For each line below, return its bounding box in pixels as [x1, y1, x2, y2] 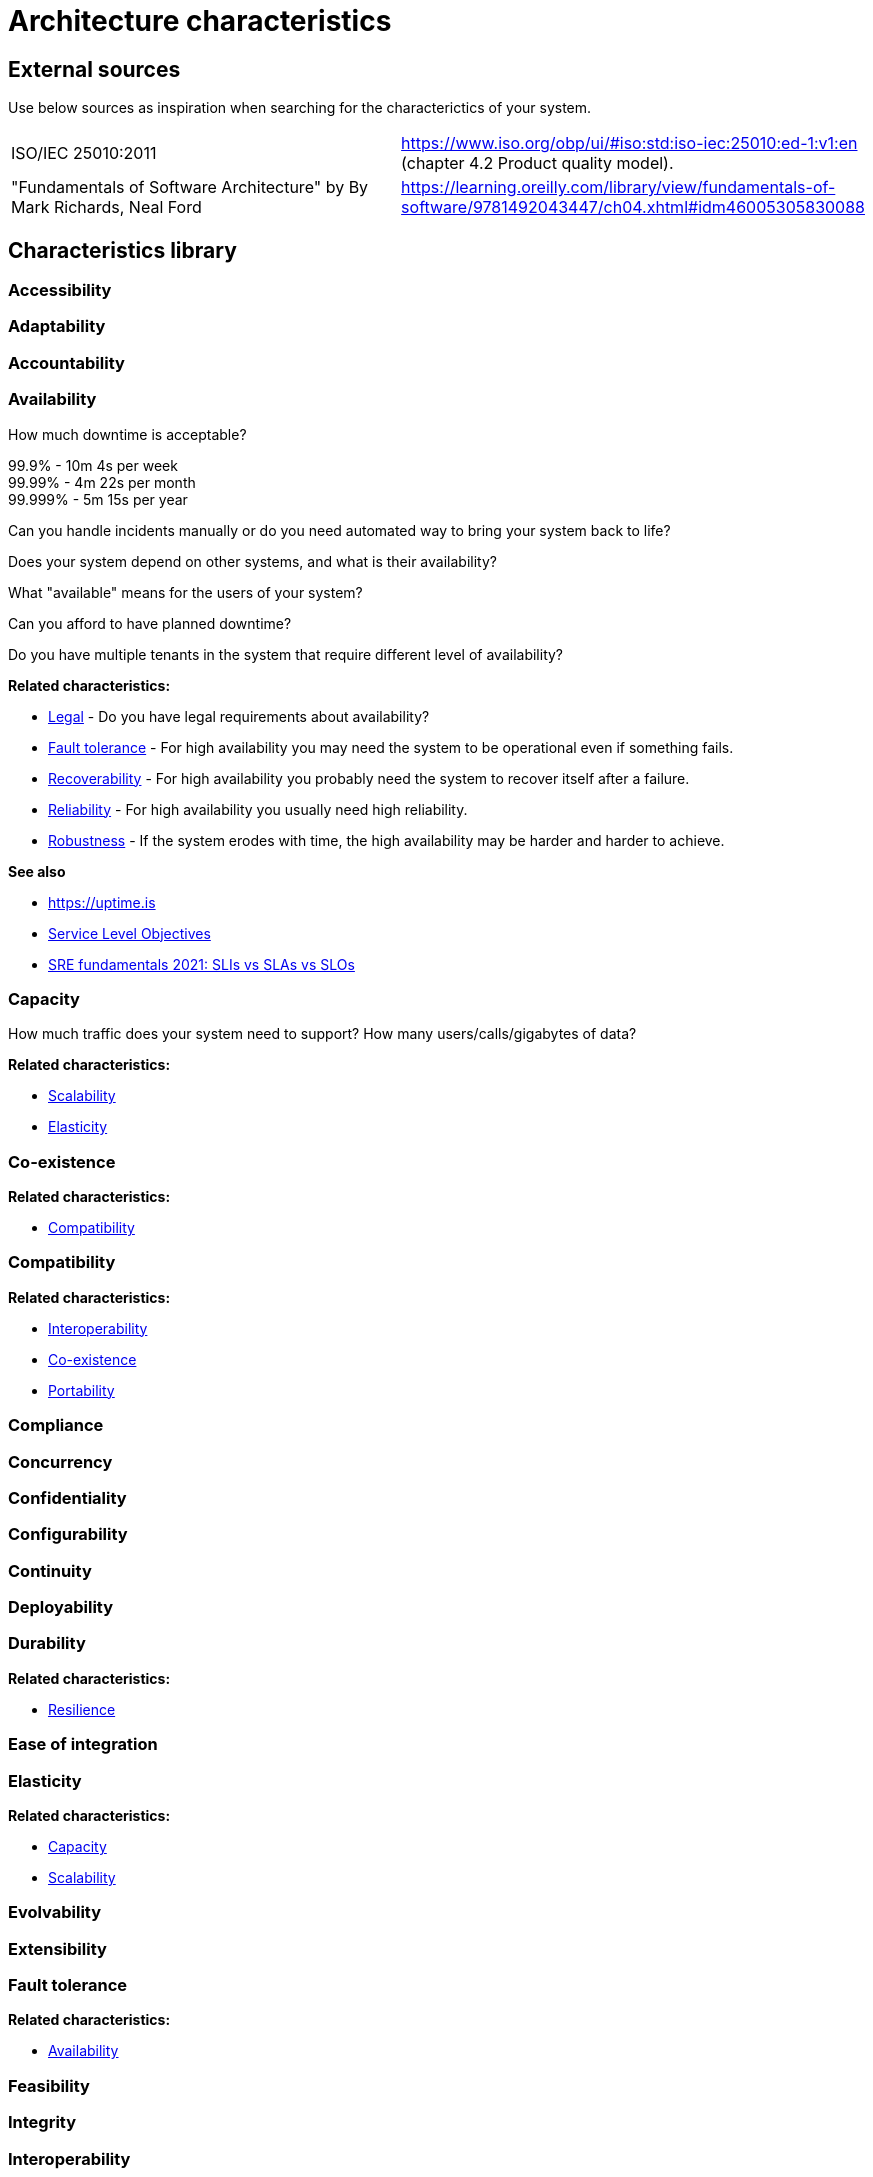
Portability [48, 1381, 115, 1399]
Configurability [8, 1524, 128, 1545]
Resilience [48, 1700, 116, 1718]
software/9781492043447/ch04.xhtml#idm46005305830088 [401, 197, 865, 218]
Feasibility [8, 2075, 90, 2096]
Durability [8, 1633, 86, 1654]
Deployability [8, 1597, 114, 1618]
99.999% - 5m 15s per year [8, 490, 188, 508]
